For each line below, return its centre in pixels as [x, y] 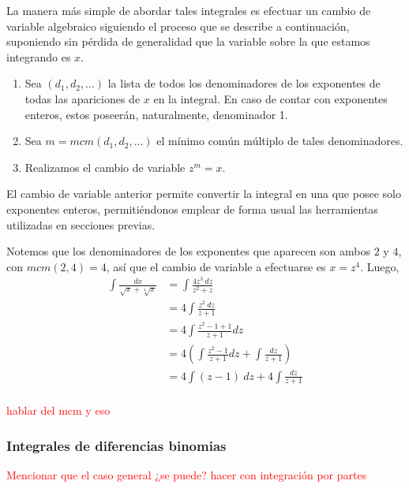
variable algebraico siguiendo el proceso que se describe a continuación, [178, 26]
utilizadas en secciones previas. [81, 224]
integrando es [39, 56]
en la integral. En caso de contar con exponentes [270, 98]
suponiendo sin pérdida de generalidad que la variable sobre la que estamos [188, 41]
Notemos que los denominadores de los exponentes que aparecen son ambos [189, 251]
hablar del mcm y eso [58, 410]
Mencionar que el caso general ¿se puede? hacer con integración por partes [187, 475]
